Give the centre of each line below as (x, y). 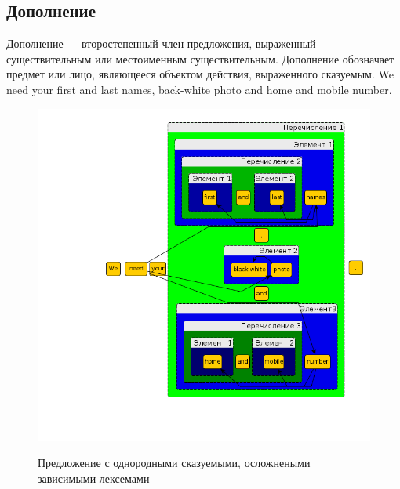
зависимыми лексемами (94, 478)
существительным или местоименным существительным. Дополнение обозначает (200, 58)
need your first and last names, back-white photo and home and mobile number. (199, 89)
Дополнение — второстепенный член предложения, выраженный (161, 43)
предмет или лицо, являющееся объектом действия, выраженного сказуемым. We (200, 74)
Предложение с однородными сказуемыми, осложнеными (174, 463)
